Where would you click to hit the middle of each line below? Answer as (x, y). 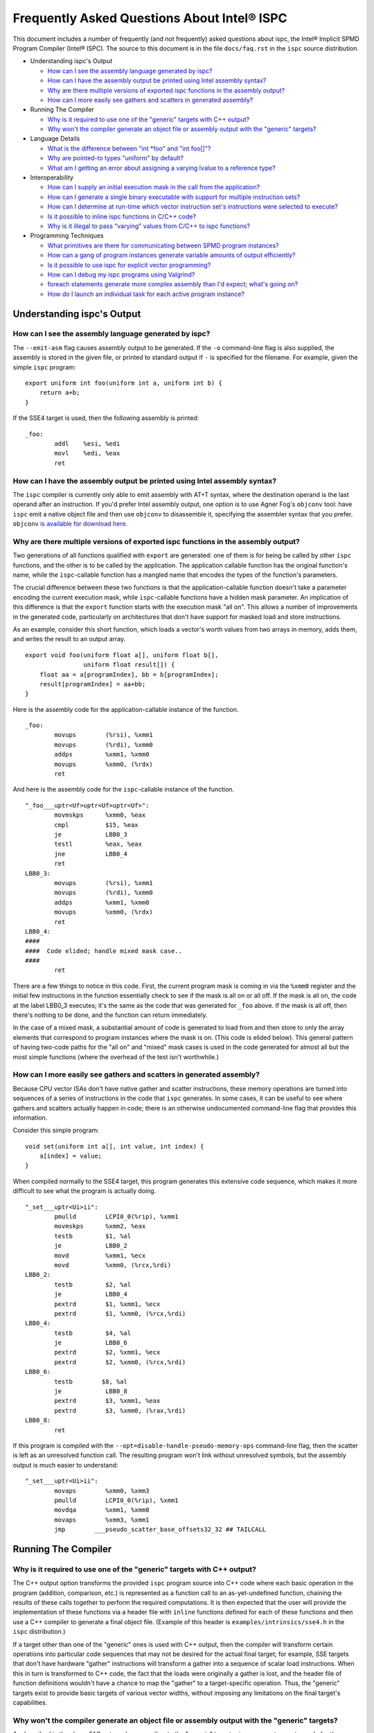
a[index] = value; (71, 1156)
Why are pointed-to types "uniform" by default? (115, 158)
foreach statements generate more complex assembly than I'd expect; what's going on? (172, 284)
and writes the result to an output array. (69, 639)
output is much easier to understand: (65, 1465)
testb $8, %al (91, 1382)
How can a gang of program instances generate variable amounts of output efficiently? (171, 255)
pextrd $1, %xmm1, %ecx (107, 1304)
